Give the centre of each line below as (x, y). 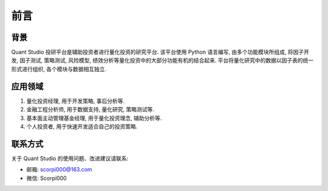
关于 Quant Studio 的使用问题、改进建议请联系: (70, 158)
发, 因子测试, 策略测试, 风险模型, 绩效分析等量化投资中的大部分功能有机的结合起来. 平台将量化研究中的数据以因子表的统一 (162, 60)
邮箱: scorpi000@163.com (59, 170)
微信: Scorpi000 (46, 178)
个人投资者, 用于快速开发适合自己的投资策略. (82, 126)
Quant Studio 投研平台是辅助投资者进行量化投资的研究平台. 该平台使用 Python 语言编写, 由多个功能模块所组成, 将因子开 (160, 52)
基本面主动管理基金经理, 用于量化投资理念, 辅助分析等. (94, 118)
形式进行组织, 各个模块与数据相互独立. (59, 69)
